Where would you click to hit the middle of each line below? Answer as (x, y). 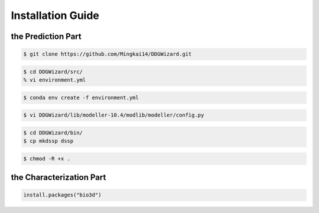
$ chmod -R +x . (47, 159)
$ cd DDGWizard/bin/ (53, 133)
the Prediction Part (46, 36)
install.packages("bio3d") (62, 195)
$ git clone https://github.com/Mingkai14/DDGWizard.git (108, 54)
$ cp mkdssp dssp (48, 141)
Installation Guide (55, 15)
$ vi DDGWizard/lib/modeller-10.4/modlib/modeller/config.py (114, 115)
